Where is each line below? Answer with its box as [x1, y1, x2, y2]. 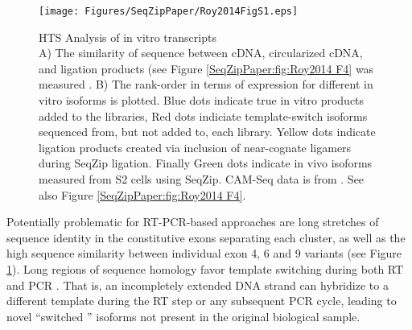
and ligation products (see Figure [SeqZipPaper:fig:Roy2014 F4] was [39, 60, 374, 76]
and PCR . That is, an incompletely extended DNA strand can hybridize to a [6, 276, 389, 293]
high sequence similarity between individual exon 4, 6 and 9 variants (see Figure [6, 245, 402, 262]
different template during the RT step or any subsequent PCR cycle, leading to [6, 292, 397, 309]
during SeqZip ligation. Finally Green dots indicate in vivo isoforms [39, 155, 373, 171]
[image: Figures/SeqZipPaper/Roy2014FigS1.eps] [39, 6, 299, 17]
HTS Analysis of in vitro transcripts [39, 28, 216, 45]
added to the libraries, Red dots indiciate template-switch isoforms [39, 107, 368, 124]
